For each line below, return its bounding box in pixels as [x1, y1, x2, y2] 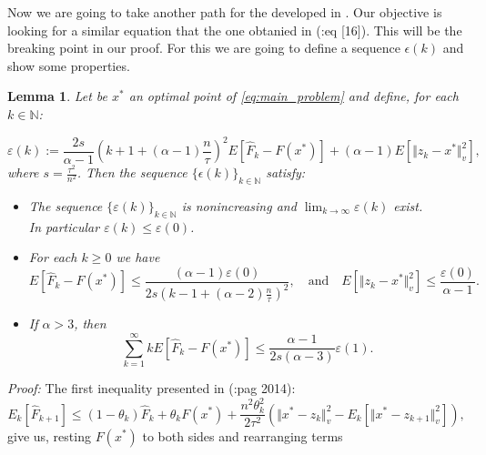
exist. [393, 196, 423, 215]
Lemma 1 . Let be [7, 86, 108, 106]
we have [116, 248, 160, 267]
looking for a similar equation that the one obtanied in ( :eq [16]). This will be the [7, 20, 462, 39]
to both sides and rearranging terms [142, 426, 343, 445]
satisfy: [266, 163, 306, 182]
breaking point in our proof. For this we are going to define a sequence [7, 38, 400, 57]
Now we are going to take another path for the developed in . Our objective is [7, 3, 442, 21]
